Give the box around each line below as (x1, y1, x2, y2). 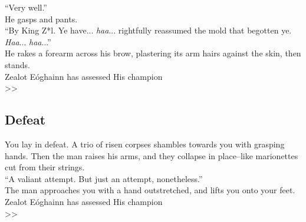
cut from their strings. (5, 161, 85, 173)
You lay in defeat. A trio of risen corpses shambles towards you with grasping (5, 137, 285, 150)
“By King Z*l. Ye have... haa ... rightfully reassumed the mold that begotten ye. (5, 24, 292, 36)
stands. (5, 58, 30, 70)
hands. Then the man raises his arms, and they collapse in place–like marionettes (5, 149, 298, 162)
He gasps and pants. (5, 12, 78, 25)
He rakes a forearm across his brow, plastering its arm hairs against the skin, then (5, 47, 301, 59)
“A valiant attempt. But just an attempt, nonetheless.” (5, 172, 203, 184)
